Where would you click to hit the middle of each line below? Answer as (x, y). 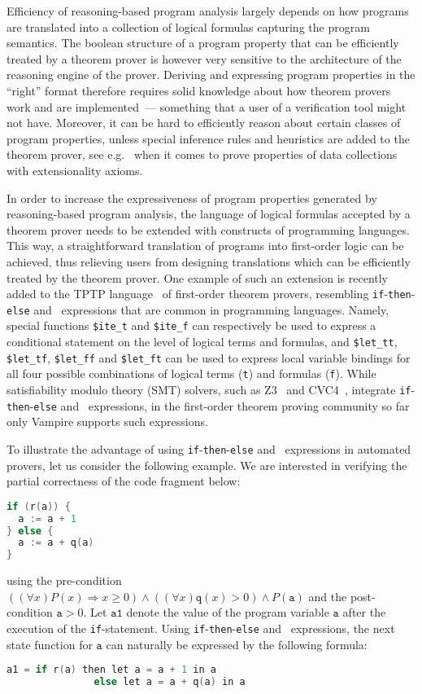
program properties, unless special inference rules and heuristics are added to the (208, 138)
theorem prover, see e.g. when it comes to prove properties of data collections (202, 154)
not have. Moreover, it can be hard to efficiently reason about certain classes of (204, 123)
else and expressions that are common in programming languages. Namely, (198, 309)
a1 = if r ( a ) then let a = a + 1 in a (111, 670)
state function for (50, 644)
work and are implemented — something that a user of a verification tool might (207, 106)
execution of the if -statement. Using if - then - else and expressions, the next (201, 628)
